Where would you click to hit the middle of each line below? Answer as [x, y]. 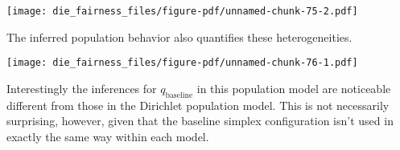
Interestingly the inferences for [82, 88]
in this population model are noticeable [294, 88]
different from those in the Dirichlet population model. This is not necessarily [198, 105]
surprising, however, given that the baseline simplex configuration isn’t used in [200, 121]
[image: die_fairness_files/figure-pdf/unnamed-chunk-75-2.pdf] [182, 11]
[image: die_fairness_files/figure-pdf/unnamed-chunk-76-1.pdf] [182, 63]
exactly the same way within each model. [108, 136]
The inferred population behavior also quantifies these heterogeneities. [179, 36]
